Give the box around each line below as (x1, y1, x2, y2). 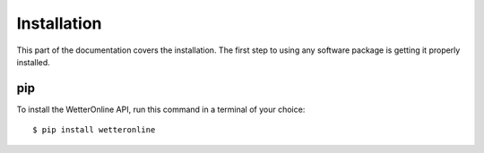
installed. (16, 56, 51, 67)
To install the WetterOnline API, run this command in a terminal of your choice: (16, 104, 306, 115)
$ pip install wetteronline (32, 125, 156, 135)
